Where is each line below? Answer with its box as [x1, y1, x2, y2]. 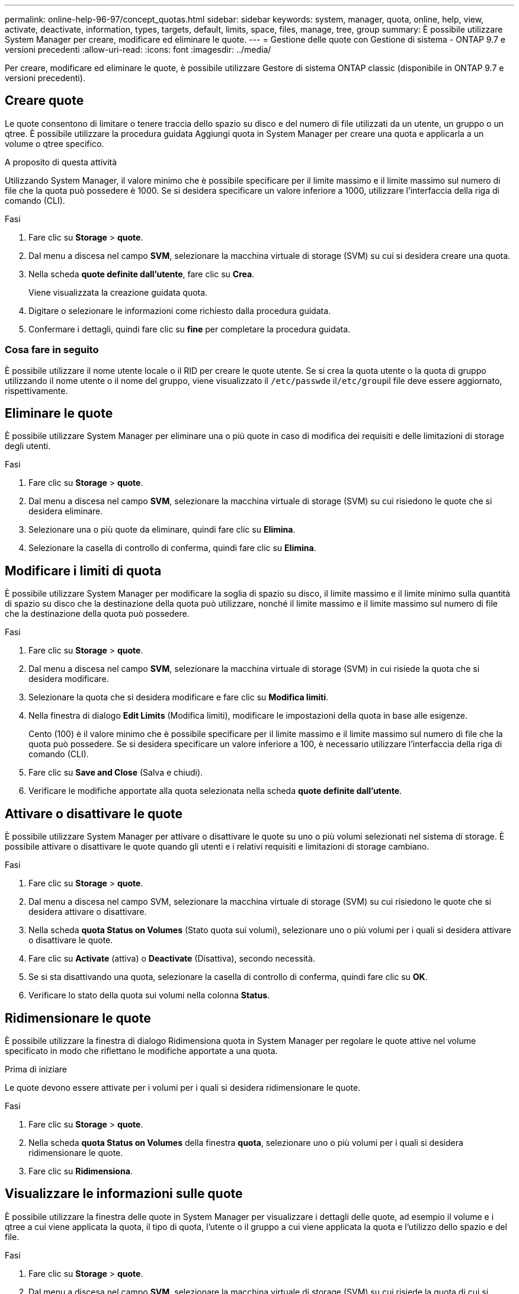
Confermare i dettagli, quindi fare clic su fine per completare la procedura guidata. [28, 323, 351, 334]
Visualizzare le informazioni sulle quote [5, 1186, 243, 1202]
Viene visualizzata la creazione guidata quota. [28, 287, 208, 297]
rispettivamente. [5, 385, 68, 396]
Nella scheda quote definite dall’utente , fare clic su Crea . [28, 268, 255, 279]
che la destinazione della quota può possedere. [5, 608, 190, 619]
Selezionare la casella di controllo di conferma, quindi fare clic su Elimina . [28, 543, 316, 553]
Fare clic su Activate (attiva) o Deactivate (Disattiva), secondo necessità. [28, 953, 315, 964]
